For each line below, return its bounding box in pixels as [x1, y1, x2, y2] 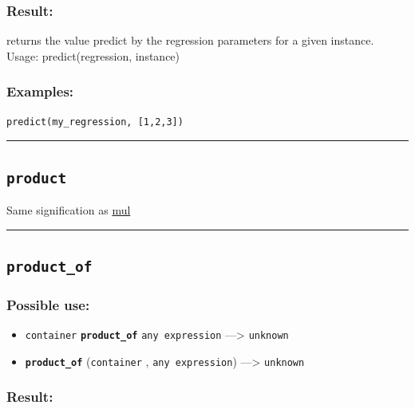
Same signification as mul [6, 202, 131, 218]
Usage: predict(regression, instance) [6, 47, 180, 64]
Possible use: [6, 294, 90, 314]
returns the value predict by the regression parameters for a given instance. [6, 32, 374, 49]
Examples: [6, 81, 74, 101]
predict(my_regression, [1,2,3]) [6, 116, 184, 128]
